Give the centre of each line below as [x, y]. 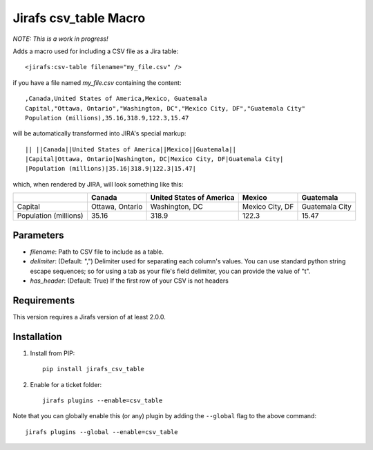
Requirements [44, 300]
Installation [37, 336]
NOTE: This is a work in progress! [60, 39]
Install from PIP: [52, 353]
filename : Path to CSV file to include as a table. [97, 252]
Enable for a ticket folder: [66, 384]
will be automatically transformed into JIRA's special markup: [99, 133]
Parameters [38, 235]
